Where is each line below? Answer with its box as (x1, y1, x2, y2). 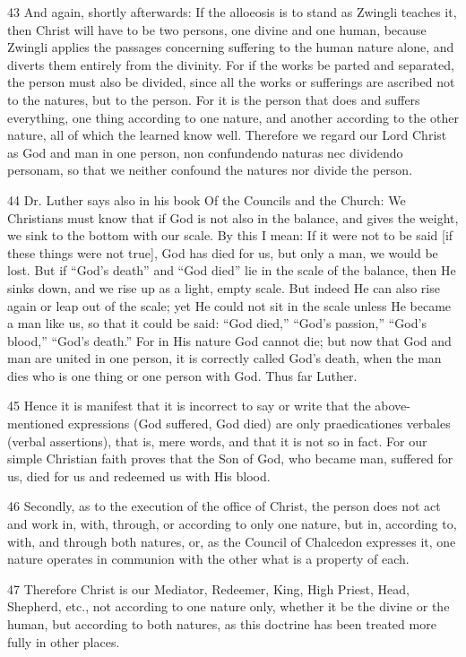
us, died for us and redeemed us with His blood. (7, 466, 271, 485)
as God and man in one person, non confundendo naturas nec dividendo (7, 143, 403, 161)
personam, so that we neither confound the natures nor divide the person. (7, 160, 413, 179)
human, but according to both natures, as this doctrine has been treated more (7, 615, 436, 633)
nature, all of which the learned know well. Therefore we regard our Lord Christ (7, 125, 447, 144)
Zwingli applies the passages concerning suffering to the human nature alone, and (7, 38, 454, 56)
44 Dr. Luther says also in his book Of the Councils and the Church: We (7, 190, 406, 209)
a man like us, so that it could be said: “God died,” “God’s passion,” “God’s (7, 314, 427, 333)
